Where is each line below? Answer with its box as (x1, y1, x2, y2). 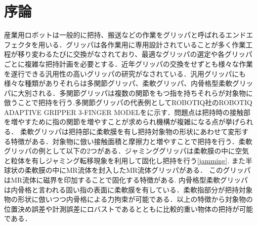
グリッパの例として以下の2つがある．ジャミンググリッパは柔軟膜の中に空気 (4, 146, 249, 156)
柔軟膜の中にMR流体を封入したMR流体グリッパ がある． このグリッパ (24, 165, 251, 175)
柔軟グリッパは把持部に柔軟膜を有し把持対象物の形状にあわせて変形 (20, 126, 242, 137)
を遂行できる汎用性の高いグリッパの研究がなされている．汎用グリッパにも (4, 68, 246, 78)
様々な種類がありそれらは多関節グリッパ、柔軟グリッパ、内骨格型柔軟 (4, 78, 232, 88)
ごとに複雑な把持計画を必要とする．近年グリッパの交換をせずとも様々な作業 (4, 58, 253, 69)
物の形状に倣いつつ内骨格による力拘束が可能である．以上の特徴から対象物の (4, 194, 253, 204)
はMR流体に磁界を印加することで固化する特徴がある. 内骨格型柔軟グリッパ (4, 175, 248, 185)
